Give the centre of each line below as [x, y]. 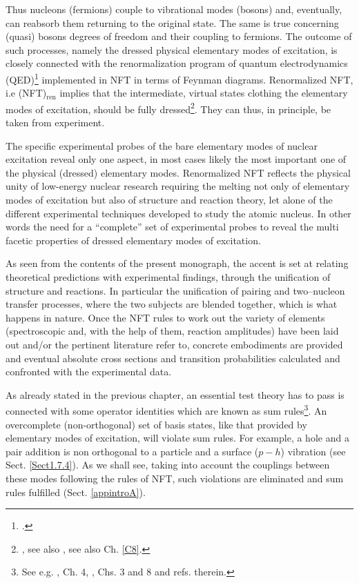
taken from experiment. [55, 122]
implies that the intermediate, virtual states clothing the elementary [204, 93]
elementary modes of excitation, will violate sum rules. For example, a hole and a [177, 438]
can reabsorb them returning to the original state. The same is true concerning [172, 22]
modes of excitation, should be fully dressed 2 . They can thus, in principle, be [168, 108]
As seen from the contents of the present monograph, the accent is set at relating [177, 263]
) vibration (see [313, 451]
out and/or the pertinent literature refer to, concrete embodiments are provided [174, 344]
